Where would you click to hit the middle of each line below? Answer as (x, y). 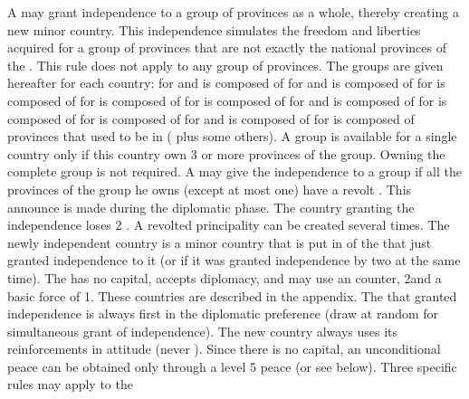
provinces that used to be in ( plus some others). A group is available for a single (232, 136)
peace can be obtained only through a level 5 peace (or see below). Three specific (232, 366)
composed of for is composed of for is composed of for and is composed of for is (227, 100)
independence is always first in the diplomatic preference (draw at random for (223, 313)
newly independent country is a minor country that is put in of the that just (220, 242)
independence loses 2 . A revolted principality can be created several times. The (229, 225)
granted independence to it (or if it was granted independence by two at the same (234, 260)
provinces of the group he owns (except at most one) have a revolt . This (210, 189)
